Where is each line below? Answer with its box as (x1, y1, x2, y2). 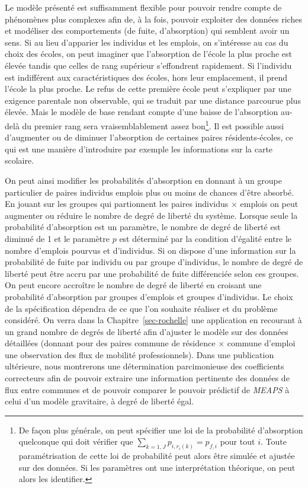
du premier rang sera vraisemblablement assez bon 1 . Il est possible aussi (22, 117, 284, 132)
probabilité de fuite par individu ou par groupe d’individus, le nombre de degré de (5, 256, 303, 268)
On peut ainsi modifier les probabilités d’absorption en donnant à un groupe (5, 174, 282, 186)
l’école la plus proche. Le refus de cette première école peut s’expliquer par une (5, 82, 291, 95)
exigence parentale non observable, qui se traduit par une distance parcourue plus (5, 94, 301, 106)
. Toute (260, 435, 287, 448)
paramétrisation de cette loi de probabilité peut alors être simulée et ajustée (18, 449, 295, 462)
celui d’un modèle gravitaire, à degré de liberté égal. (5, 395, 194, 407)
